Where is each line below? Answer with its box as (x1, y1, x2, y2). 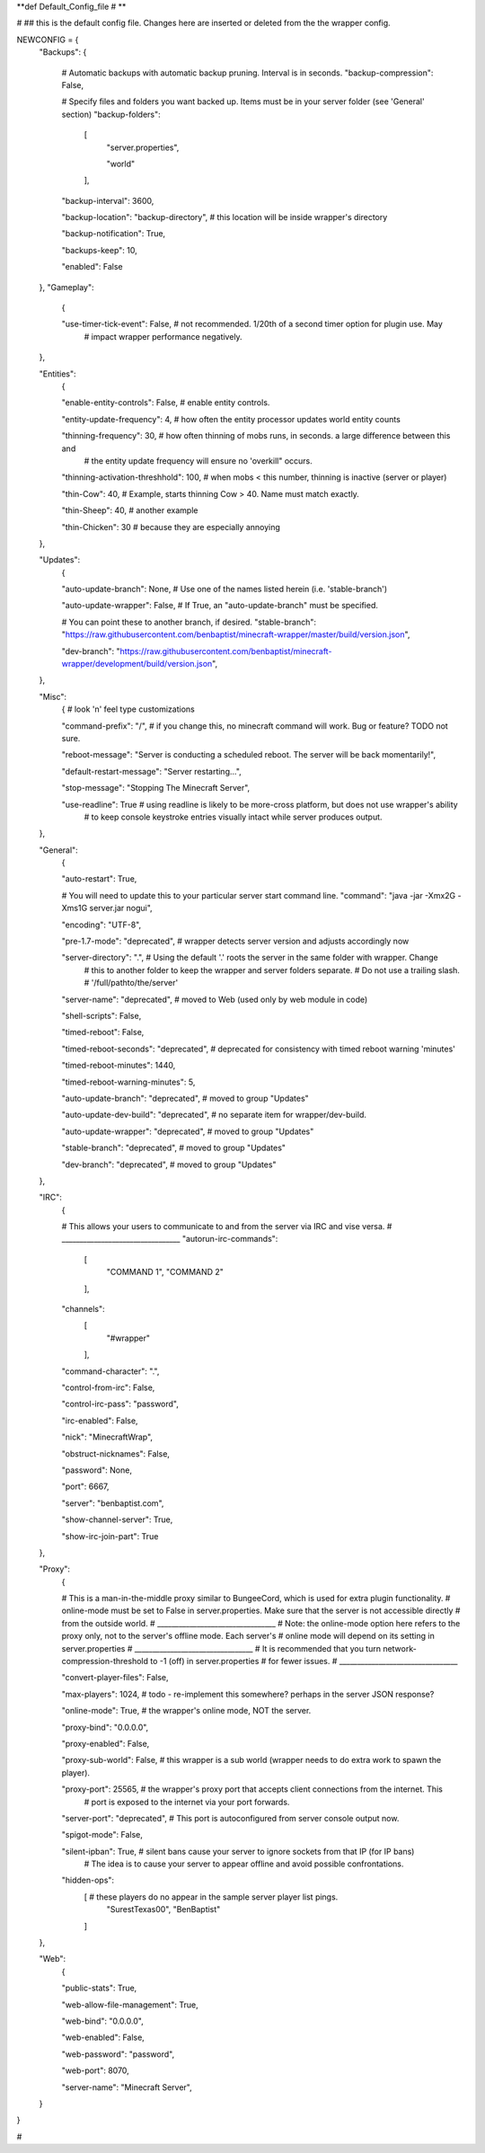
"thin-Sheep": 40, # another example (61, 505, 198, 516)
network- (383, 1643, 417, 1653)
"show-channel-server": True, (61, 1514, 173, 1525)
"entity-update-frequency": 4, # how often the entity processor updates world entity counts (61, 413, 401, 424)
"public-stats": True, (61, 1982, 137, 1994)
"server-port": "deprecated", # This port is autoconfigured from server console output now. (61, 1812, 400, 1823)
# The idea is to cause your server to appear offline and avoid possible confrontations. (84, 1858, 404, 1869)
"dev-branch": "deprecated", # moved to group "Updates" (61, 1159, 278, 1170)
